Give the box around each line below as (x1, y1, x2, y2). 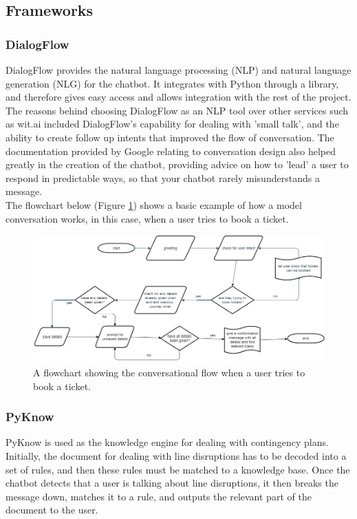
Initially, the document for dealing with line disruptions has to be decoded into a (6, 449, 347, 463)
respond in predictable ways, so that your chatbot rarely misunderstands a (6, 170, 320, 185)
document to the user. (6, 502, 98, 517)
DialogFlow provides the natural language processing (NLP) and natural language (6, 63, 351, 77)
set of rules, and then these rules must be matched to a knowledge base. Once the (6, 462, 350, 476)
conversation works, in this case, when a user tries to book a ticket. (6, 211, 289, 225)
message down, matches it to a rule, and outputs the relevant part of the (6, 489, 312, 503)
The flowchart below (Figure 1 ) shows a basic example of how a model (6, 197, 302, 212)
